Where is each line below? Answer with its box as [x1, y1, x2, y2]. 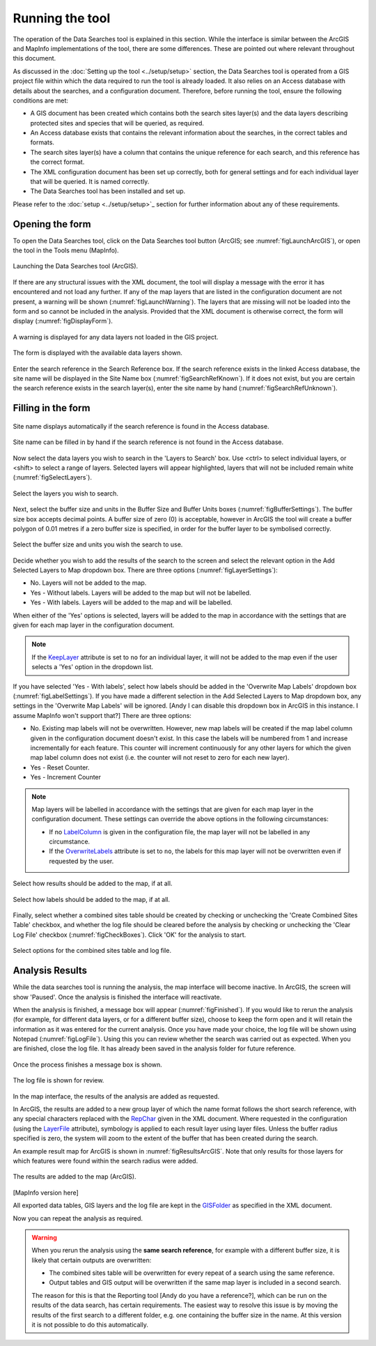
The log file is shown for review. [13, 1076, 104, 1085]
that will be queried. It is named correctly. [30, 178, 150, 186]
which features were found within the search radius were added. [13, 1156, 198, 1165]
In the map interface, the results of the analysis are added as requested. [13, 1092, 220, 1101]
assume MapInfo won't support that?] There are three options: [13, 711, 191, 719]
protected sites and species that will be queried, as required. [30, 118, 205, 127]
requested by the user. [49, 857, 114, 865]
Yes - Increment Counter [30, 773, 101, 781]
